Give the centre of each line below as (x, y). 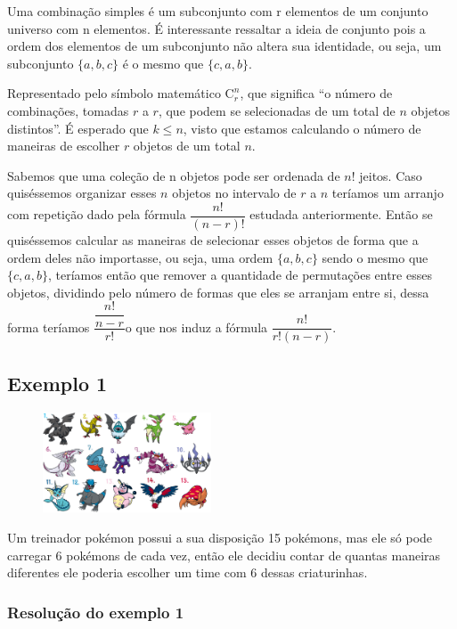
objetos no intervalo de (234, 193)
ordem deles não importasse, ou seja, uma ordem (140, 257)
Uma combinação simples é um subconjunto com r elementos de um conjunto (218, 11)
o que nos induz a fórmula (196, 327)
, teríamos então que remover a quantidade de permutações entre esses (240, 275)
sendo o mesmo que (375, 257)
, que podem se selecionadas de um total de (277, 110)
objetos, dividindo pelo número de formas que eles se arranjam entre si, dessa (218, 292)
